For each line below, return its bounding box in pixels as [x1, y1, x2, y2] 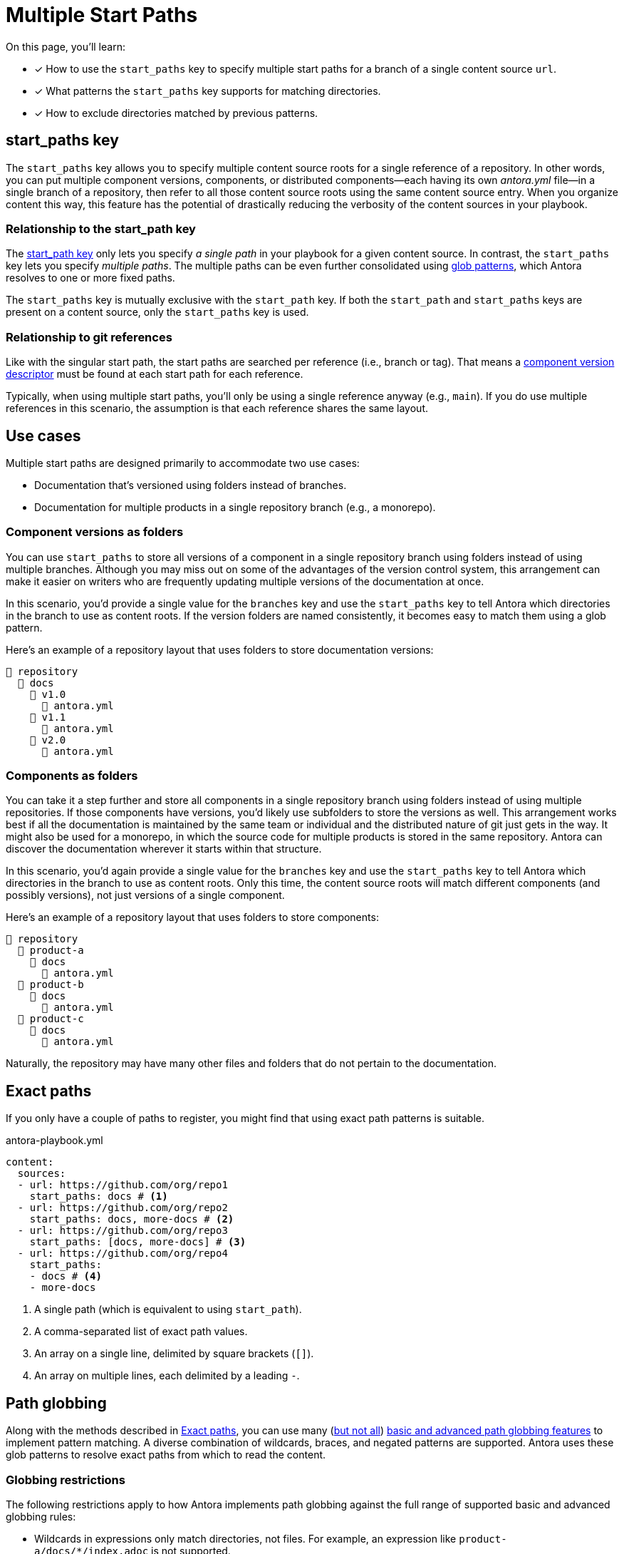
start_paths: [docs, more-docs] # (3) [29, 1236, 246, 1248]
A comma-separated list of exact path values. [34, 1325, 248, 1338]
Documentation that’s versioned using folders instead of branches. [34, 478, 347, 491]
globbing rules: [6, 1510, 76, 1523]
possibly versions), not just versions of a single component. [6, 889, 285, 902]
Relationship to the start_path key [6, 221, 196, 236]
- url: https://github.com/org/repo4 [17, 1247, 228, 1260]
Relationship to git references [6, 329, 172, 344]
